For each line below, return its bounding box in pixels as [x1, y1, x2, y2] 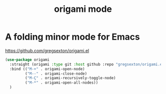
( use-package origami [5, 57, 50, 62]
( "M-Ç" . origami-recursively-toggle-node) [25, 76, 116, 81]
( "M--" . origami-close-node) [25, 71, 87, 76]
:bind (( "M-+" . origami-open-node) [9, 66, 85, 71]
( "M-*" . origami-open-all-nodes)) [25, 80, 98, 85]
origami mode [54, 3, 112, 15]
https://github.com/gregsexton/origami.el [5, 47, 89, 53]
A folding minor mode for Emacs [5, 31, 140, 43]
